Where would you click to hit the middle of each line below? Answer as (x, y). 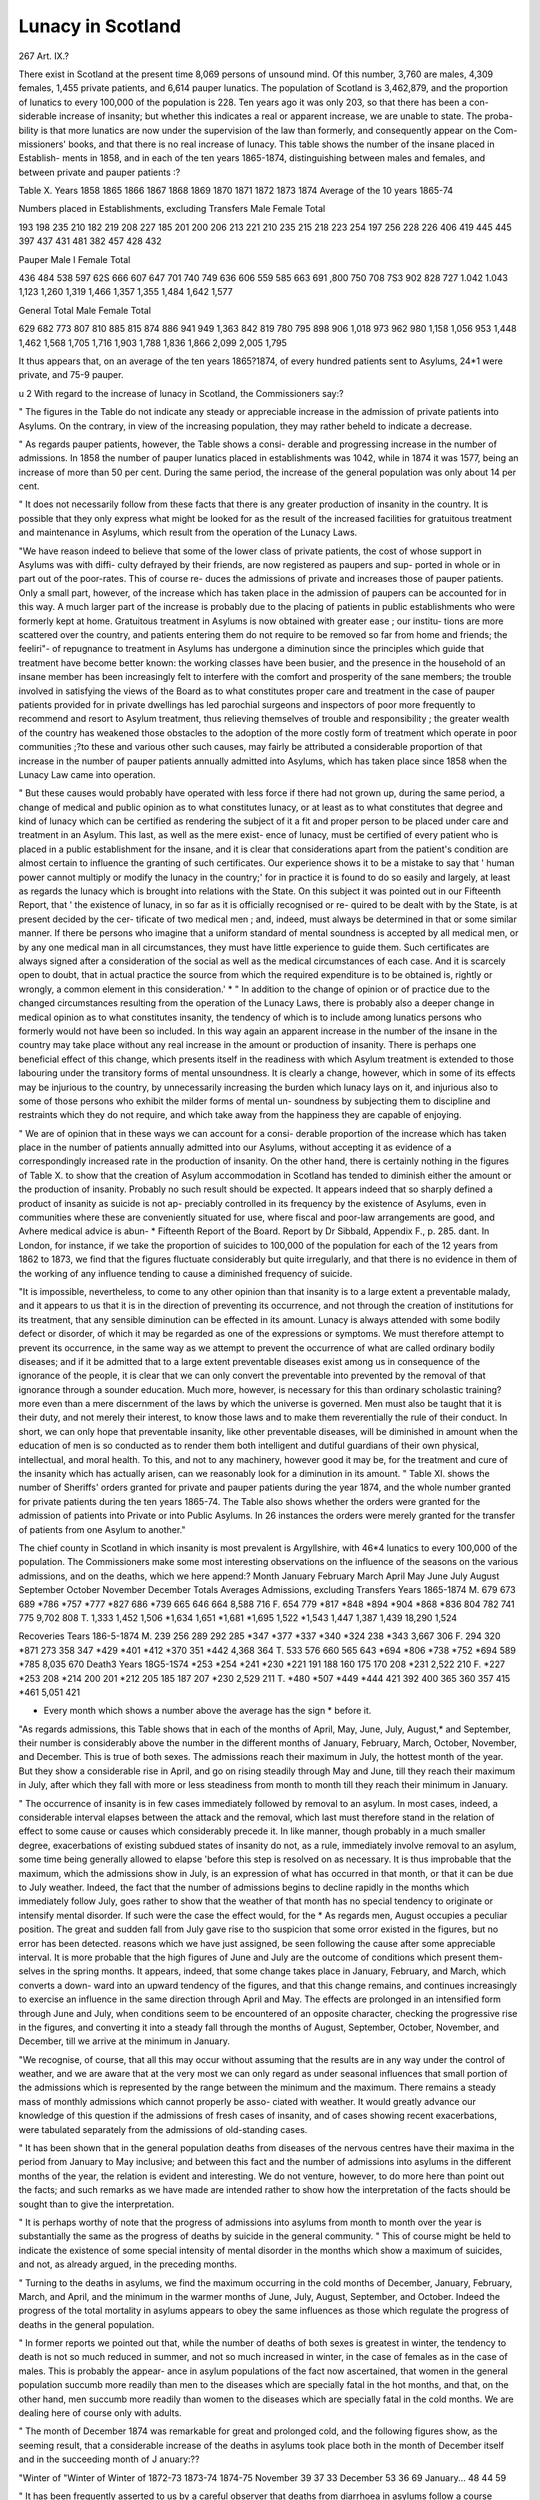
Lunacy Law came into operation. (87, 774)
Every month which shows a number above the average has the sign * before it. (207, 1711)
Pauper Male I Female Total (74, 259)
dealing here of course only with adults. (100, 2413)
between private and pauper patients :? (99, 172)
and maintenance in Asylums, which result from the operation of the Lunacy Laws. (188, 532)
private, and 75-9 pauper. (71, 375)
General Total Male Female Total (85, 310)
